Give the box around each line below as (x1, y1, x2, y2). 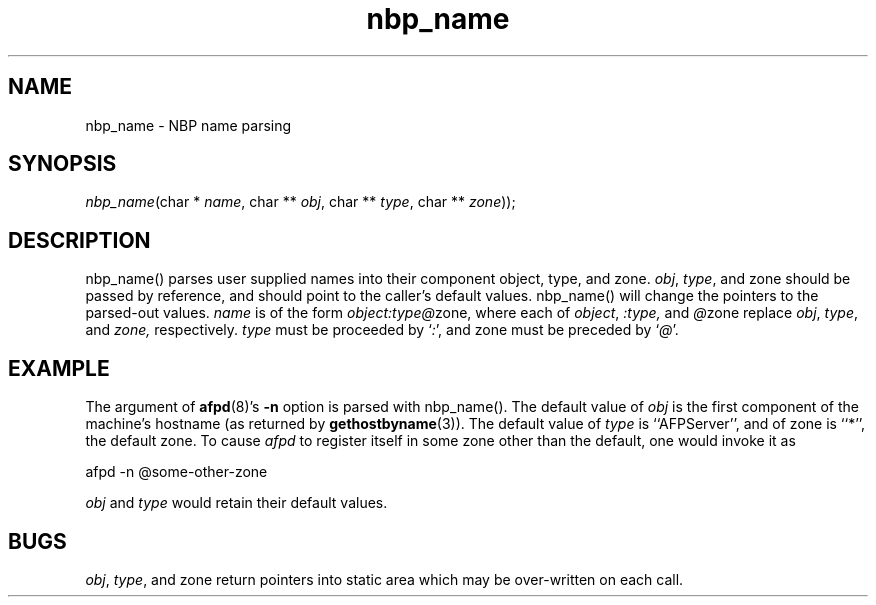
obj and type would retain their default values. (85, 494, 388, 512)
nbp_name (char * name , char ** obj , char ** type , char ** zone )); (85, 193, 516, 211)
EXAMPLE (8, 355, 110, 381)
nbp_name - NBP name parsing (85, 116, 292, 134)
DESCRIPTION (8, 227, 151, 253)
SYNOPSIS (8, 151, 117, 177)
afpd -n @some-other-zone (85, 463, 268, 481)
